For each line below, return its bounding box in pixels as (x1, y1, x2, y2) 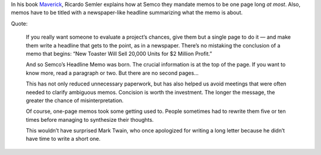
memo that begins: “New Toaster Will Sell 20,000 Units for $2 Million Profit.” (26, 50, 212, 57)
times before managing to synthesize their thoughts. (26, 116, 154, 123)
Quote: (11, 20, 28, 27)
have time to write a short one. (26, 135, 101, 143)
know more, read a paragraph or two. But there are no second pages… (26, 69, 199, 77)
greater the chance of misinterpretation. (26, 97, 124, 104)
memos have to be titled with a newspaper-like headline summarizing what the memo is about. (11, 9, 243, 16)
